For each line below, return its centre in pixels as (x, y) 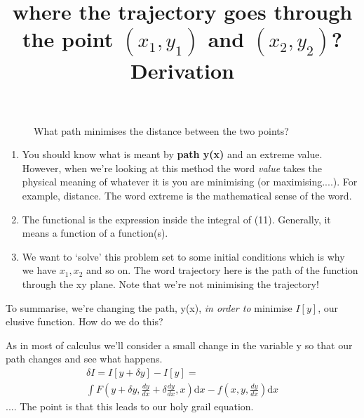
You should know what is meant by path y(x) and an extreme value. (172, 154)
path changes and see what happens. (84, 359)
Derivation (182, 71)
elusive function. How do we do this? (85, 321)
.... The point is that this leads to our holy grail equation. (130, 406)
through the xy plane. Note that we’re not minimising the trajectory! (170, 283)
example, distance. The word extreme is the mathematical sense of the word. (187, 195)
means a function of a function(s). (95, 233)
